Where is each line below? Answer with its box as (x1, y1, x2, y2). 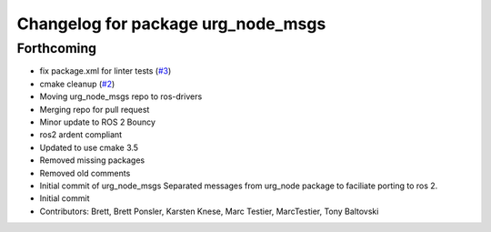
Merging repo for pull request (39, 104, 150, 115)
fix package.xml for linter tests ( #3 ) (39, 66, 172, 76)
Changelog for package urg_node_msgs (16, 14, 326, 34)
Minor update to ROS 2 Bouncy (39, 116, 156, 127)
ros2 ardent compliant (39, 129, 123, 140)
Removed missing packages (39, 155, 145, 166)
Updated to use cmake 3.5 (39, 142, 139, 153)
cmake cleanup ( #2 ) (39, 78, 115, 89)
